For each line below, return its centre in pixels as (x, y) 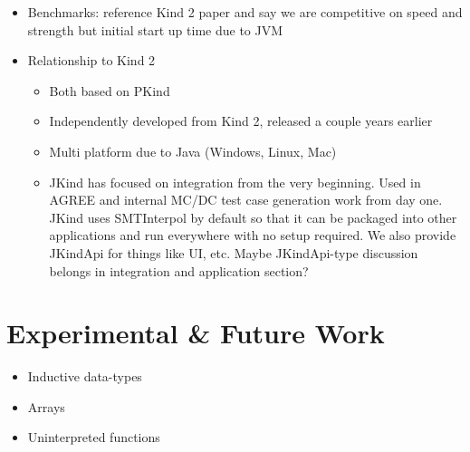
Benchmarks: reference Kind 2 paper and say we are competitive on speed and (245, 12)
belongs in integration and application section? (179, 270)
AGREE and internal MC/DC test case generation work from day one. (246, 200)
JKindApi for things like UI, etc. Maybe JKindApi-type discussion (234, 252)
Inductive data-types (85, 376)
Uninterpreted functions (94, 437)
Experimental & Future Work (196, 333)
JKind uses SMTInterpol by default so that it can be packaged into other (253, 217)
